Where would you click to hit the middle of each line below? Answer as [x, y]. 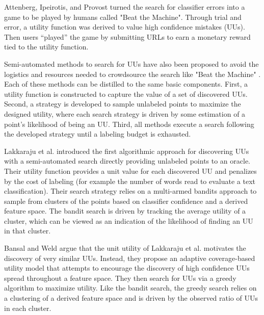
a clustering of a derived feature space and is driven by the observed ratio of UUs [131, 298]
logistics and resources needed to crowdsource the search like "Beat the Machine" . [133, 74]
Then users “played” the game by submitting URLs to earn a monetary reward [127, 36]
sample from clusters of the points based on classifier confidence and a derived [126, 201]
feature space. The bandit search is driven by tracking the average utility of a [125, 211]
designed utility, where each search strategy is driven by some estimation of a [125, 113]
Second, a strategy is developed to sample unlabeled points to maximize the [123, 104]
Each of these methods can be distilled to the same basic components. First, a [126, 84]
